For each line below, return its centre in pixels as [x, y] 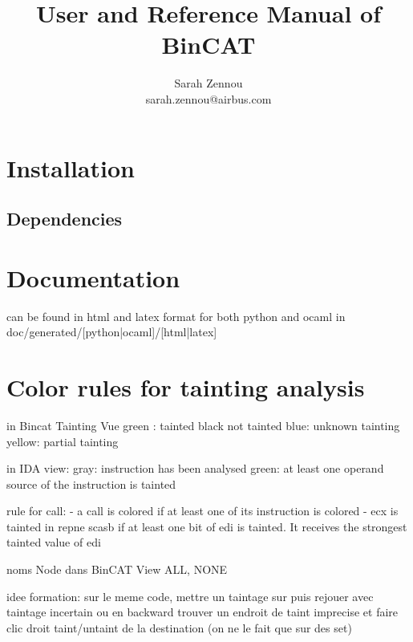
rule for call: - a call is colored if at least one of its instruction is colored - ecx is [202, 511]
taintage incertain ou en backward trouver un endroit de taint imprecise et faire [202, 612]
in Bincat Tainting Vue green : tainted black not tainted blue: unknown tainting [203, 425]
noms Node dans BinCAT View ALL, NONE [117, 569]
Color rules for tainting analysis [186, 386]
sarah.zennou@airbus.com [209, 98]
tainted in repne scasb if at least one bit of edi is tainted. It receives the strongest [207, 526]
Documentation [93, 277]
